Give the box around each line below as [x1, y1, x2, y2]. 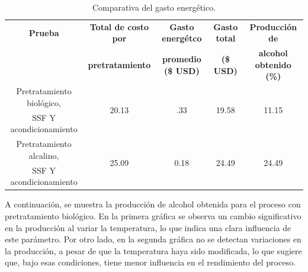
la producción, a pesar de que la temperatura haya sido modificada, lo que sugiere [5, 244, 302, 257]
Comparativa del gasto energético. [92, 1, 216, 13]
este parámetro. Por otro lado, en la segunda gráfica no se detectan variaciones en [5, 233, 301, 245]
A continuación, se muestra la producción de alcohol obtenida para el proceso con [5, 198, 301, 210]
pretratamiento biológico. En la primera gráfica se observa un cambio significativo [5, 209, 301, 222]
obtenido [255, 58, 291, 71]
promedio [162, 53, 201, 65]
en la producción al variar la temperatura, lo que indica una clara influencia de [5, 221, 291, 233]
